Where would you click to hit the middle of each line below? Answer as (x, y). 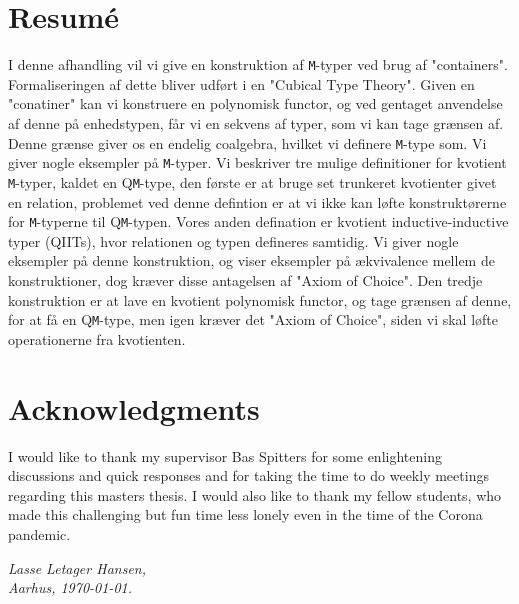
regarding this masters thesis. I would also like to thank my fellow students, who (255, 494)
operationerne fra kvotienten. (97, 338)
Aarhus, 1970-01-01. (70, 587)
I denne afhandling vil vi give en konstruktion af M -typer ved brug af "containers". (258, 64)
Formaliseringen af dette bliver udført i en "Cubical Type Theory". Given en (241, 83)
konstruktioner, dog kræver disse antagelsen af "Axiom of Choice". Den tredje (245, 279)
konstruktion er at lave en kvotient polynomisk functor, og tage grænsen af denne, (260, 299)
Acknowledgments (134, 407)
